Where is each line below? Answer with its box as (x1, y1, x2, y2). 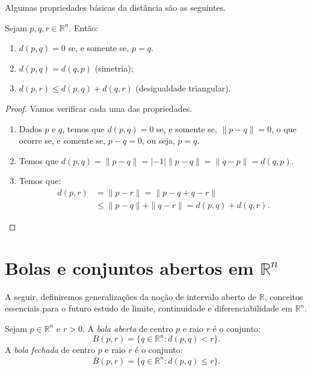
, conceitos (264, 290, 303, 302)
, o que (271, 122, 297, 135)
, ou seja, (141, 134, 175, 147)
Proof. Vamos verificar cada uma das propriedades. (5, 102, 192, 114)
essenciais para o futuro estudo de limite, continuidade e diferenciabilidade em (5, 302, 292, 314)
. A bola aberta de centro (82, 322, 173, 334)
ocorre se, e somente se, (19, 134, 106, 147)
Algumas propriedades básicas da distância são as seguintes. (5, 1, 226, 13)
